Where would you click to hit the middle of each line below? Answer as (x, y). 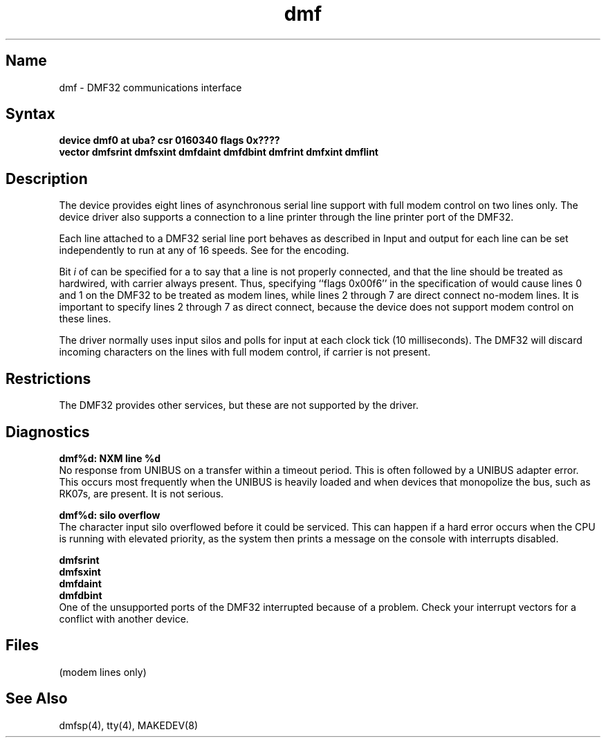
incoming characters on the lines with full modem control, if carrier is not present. (245, 352)
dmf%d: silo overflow (110, 515)
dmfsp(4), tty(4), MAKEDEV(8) (128, 725)
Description (47, 178)
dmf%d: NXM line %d (110, 458)
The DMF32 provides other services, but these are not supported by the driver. (239, 405)
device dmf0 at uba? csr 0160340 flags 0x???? (169, 140)
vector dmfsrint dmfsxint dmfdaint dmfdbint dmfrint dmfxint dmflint (219, 152)
